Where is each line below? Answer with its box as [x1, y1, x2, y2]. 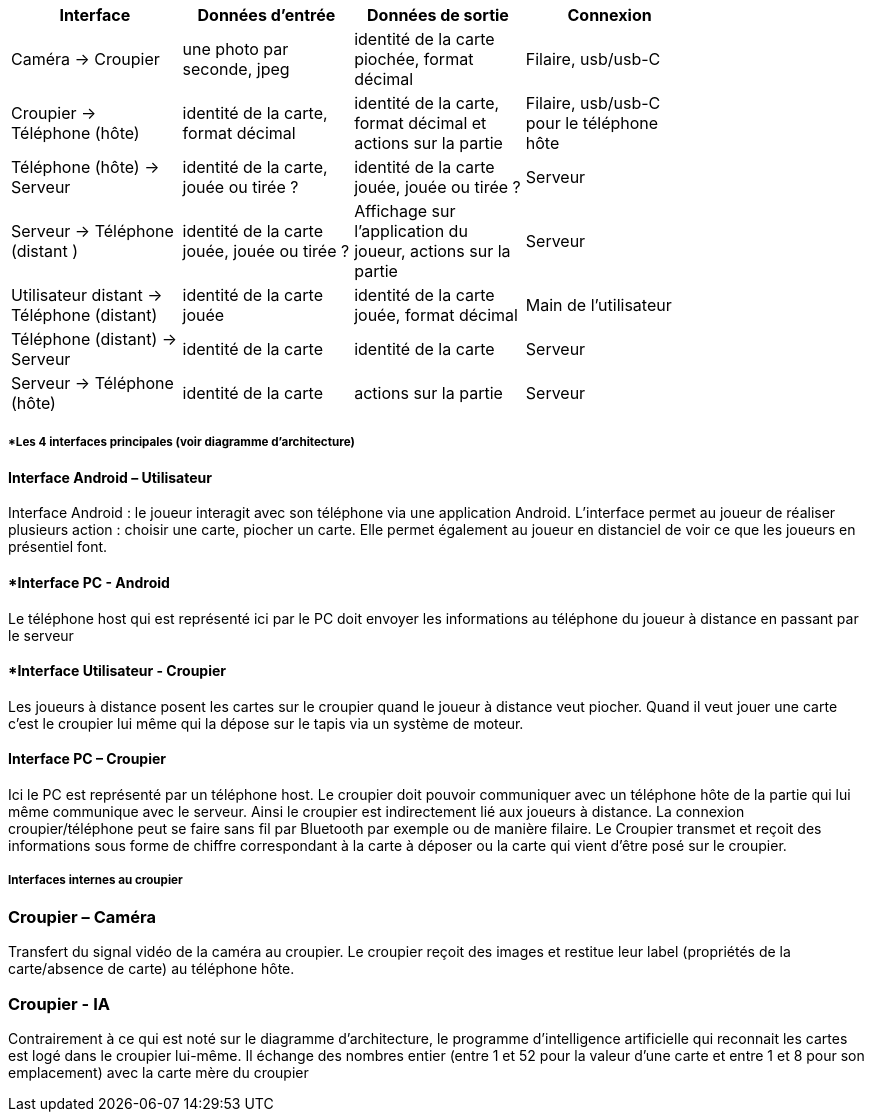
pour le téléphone [525, 113, 659, 133]
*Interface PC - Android [8, 574, 170, 591]
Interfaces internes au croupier [8, 873, 183, 888]
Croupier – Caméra [8, 906, 156, 927]
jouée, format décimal [354, 305, 518, 325]
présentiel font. [8, 538, 108, 556]
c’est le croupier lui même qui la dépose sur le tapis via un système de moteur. [8, 714, 524, 732]
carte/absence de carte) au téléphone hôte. [8, 960, 295, 978]
